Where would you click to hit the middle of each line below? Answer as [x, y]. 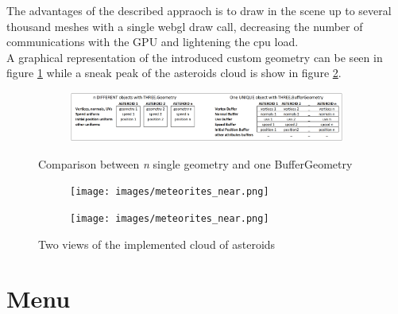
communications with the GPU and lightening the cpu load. [153, 42]
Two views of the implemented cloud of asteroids [157, 244]
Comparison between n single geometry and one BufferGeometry [195, 163]
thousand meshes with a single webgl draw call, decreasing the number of [185, 26]
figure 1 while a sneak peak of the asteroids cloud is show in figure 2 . [174, 73]
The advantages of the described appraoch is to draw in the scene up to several [199, 10]
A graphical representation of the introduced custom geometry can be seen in [195, 57]
